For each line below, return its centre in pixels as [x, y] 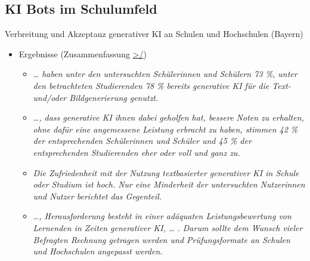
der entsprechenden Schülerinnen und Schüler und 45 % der [142, 141]
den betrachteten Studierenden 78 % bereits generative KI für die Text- [162, 85]
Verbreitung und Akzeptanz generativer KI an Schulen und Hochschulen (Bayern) [154, 34]
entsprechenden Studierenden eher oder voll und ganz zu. [137, 152]
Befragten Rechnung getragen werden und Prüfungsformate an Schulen [162, 239]
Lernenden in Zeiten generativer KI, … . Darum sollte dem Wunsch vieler [168, 227]
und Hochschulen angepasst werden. [98, 251]
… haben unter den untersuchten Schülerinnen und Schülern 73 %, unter [165, 74]
